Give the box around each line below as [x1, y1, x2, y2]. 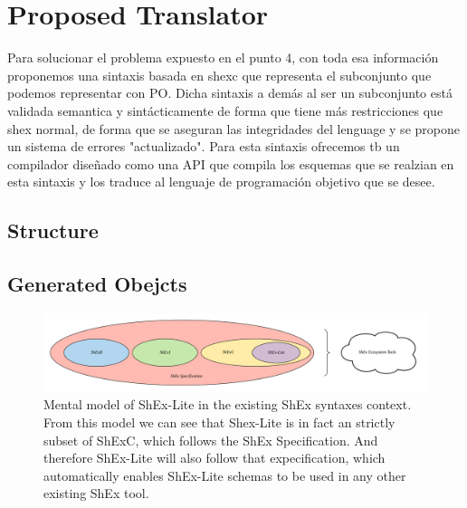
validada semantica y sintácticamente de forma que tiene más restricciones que [7, 101, 443, 120]
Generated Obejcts [7, 270, 187, 298]
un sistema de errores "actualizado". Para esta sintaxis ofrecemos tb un [7, 137, 400, 156]
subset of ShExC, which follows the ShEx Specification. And [43, 430, 378, 449]
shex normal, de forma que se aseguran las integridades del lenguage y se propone [7, 119, 460, 138]
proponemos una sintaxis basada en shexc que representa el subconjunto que [7, 65, 432, 84]
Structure [7, 216, 99, 244]
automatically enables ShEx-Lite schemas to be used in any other [43, 465, 406, 484]
